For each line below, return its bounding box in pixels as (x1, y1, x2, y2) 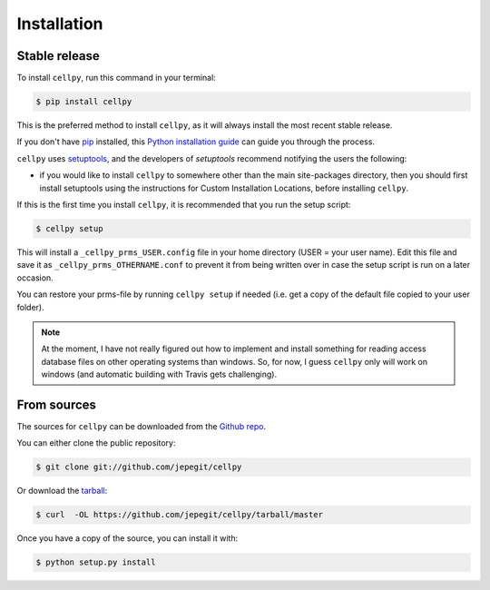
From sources (16, 397, 97, 412)
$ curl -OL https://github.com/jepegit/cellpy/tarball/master (35, 509, 324, 520)
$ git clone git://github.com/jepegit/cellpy (35, 462, 242, 472)
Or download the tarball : (16, 486, 108, 497)
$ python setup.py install (35, 557, 156, 567)
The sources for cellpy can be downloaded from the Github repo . (16, 420, 267, 431)
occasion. (16, 272, 54, 283)
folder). (16, 301, 44, 312)
